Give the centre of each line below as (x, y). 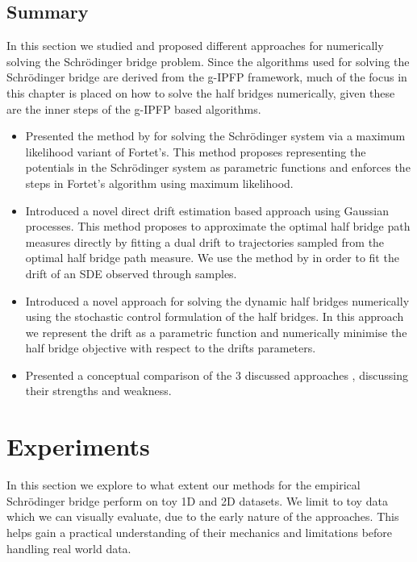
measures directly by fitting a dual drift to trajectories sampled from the (205, 241)
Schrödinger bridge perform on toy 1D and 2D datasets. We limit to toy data (197, 500)
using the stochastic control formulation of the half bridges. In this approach (215, 316)
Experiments (78, 446)
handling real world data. (69, 548)
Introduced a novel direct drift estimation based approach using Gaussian (207, 210)
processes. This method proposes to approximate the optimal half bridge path (218, 226)
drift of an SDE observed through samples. (131, 273)
